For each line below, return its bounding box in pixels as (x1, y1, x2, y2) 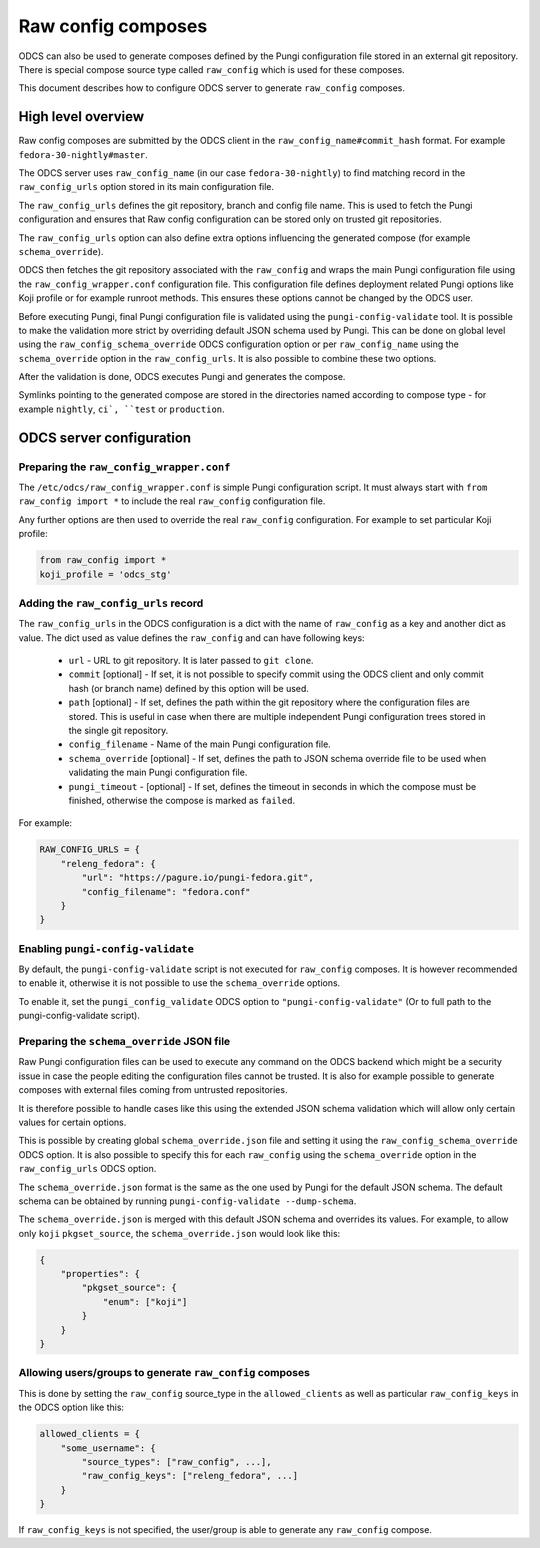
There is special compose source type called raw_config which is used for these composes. (18, 63, 405, 75)
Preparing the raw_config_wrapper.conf (18, 460, 231, 474)
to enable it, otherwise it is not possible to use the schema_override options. (18, 977, 341, 989)
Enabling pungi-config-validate (18, 941, 195, 955)
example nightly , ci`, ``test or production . (18, 403, 225, 415)
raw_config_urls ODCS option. (18, 1163, 157, 1175)
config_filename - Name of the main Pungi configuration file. (68, 738, 332, 750)
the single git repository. (68, 725, 169, 737)
